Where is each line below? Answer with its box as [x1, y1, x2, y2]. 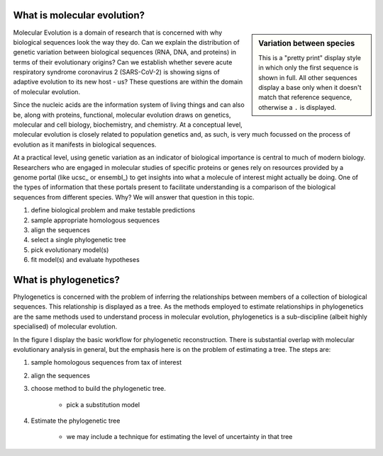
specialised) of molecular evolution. [13, 322, 118, 331]
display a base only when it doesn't [258, 83, 362, 91]
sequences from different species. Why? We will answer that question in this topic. [13, 193, 255, 201]
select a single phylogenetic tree [30, 236, 126, 244]
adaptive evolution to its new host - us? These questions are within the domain [13, 78, 243, 86]
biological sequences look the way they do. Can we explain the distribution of [13, 38, 240, 46]
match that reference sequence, [258, 93, 353, 102]
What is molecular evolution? [13, 9, 145, 21]
